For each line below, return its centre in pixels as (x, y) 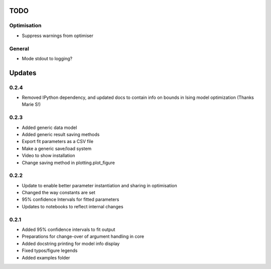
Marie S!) (31, 104)
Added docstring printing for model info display (71, 243)
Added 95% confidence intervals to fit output (69, 229)
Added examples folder (46, 257)
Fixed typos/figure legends (50, 250)
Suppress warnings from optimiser (58, 36)
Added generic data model (49, 127)
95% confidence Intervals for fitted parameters (71, 199)
